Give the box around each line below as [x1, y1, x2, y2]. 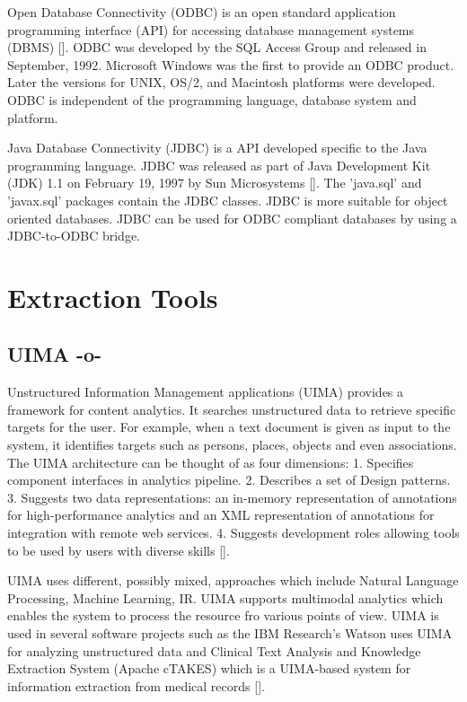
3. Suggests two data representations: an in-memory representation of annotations [7, 487, 457, 506]
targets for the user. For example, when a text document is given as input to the [7, 417, 451, 436]
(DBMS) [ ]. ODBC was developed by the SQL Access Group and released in [7, 38, 427, 57]
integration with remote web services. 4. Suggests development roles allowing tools [7, 523, 460, 542]
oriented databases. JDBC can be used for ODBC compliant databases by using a [7, 208, 457, 227]
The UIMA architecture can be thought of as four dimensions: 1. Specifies [7, 452, 414, 471]
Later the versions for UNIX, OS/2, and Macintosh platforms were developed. [7, 73, 436, 92]
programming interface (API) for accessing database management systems [7, 20, 415, 39]
